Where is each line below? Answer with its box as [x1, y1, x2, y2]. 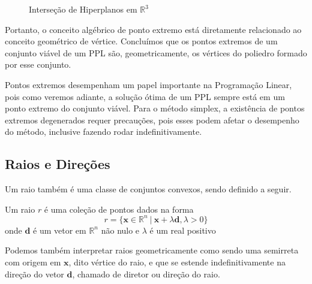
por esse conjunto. [5, 58, 71, 71]
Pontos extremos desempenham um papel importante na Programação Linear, [5, 78, 292, 90]
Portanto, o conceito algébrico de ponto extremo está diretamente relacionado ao [5, 23, 302, 35]
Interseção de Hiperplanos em [29, 3, 137, 15]
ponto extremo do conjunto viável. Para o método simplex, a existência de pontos [5, 102, 305, 114]
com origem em [5, 256, 61, 268]
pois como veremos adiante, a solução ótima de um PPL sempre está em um [5, 90, 285, 102]
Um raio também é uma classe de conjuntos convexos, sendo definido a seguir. [5, 183, 292, 195]
